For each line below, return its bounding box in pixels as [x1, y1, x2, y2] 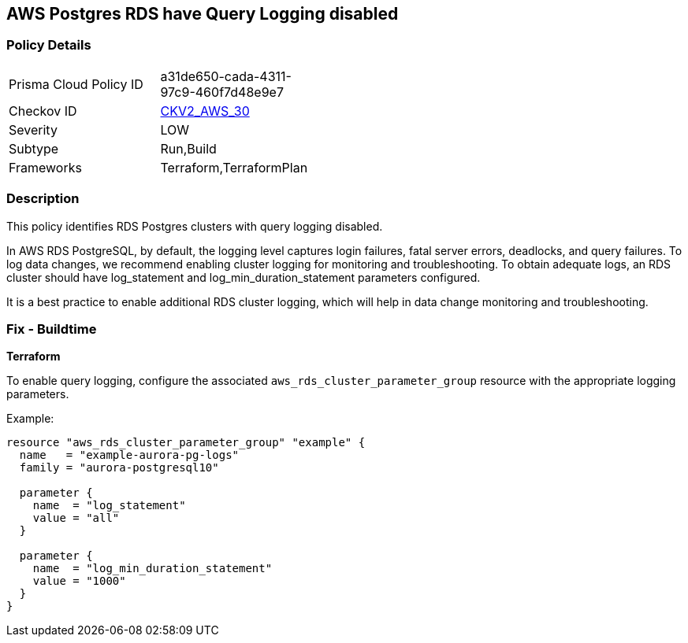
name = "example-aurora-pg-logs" [19, 449, 240, 462]
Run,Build [160, 140, 217, 157]
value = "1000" [32, 575, 126, 588]
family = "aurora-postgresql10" [19, 461, 219, 475]
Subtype [9, 140, 59, 157]
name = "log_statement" [32, 499, 186, 512]
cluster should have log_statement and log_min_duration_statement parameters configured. [6, 270, 481, 284]
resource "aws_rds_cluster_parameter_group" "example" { [6, 436, 366, 449]
